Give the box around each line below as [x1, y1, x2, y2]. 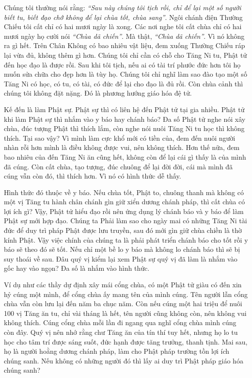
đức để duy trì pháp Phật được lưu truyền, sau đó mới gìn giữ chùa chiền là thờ [4, 225, 242, 235]
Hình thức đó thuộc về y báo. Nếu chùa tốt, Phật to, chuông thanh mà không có [4, 187, 244, 197]
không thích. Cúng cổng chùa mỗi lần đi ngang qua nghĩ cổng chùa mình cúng [4, 317, 236, 328]
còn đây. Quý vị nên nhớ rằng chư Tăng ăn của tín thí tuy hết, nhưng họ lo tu [4, 327, 238, 337]
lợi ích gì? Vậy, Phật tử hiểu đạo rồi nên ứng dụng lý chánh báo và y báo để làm [4, 206, 244, 216]
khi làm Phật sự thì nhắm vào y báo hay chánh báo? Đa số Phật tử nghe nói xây [4, 114, 246, 124]
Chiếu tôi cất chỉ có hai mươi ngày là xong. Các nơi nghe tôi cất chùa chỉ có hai [4, 21, 242, 32]
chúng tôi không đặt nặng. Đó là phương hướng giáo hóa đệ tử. [4, 88, 192, 98]
